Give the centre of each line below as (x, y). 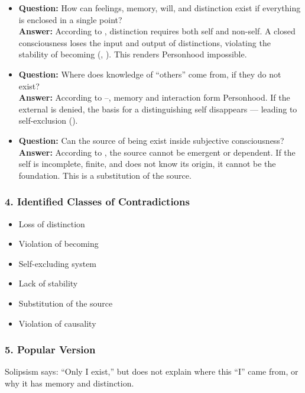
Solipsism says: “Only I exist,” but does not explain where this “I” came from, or (152, 371)
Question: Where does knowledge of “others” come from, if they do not (150, 74)
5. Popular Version (50, 349)
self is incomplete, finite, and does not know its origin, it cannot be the (147, 164)
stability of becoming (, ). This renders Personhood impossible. (133, 54)
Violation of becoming (59, 244)
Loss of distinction (52, 223)
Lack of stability (48, 283)
